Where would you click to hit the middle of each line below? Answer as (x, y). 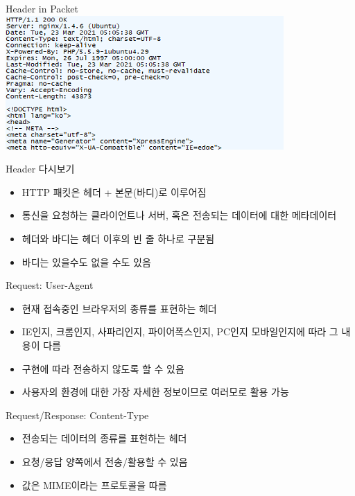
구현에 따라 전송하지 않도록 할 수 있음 (103, 368)
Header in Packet (42, 8)
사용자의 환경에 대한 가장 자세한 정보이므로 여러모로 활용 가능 (155, 392)
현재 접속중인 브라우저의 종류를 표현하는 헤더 (119, 308)
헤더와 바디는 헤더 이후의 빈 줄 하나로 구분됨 (118, 238)
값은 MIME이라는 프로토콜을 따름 (94, 485)
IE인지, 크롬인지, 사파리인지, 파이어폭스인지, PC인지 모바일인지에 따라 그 (180, 331)
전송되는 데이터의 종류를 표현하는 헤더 (104, 438)
